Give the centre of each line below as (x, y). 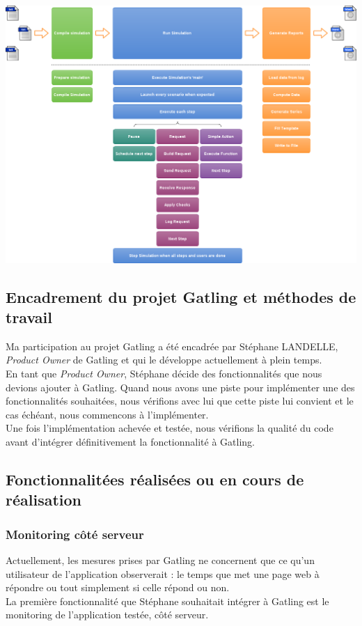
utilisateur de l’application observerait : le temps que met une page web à (163, 573)
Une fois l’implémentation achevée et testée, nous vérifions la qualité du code (170, 428)
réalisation (44, 500)
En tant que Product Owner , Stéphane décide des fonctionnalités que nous (164, 373)
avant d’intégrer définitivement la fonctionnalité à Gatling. (130, 441)
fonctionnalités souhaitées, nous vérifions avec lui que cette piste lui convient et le (180, 401)
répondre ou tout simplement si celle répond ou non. (118, 587)
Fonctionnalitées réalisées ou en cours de (155, 479)
